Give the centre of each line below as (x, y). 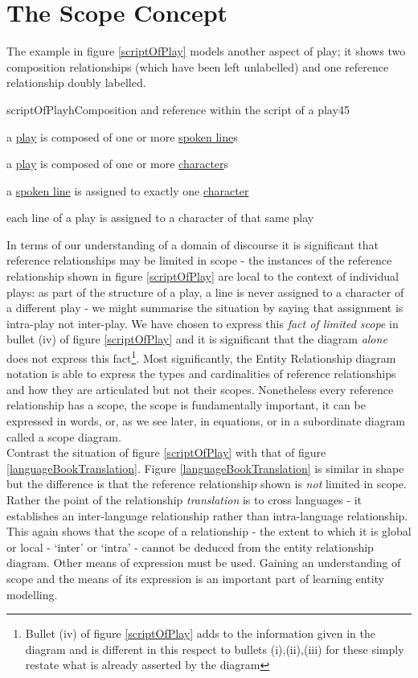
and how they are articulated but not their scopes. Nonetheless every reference (200, 389)
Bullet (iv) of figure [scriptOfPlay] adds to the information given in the (200, 633)
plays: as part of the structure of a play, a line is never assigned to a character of (205, 292)
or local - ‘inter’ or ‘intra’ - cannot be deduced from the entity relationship (190, 547)
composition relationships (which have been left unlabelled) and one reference (198, 66)
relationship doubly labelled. (76, 82)
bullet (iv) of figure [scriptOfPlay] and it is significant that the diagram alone (197, 339)
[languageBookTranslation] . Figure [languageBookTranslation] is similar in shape (205, 468)
